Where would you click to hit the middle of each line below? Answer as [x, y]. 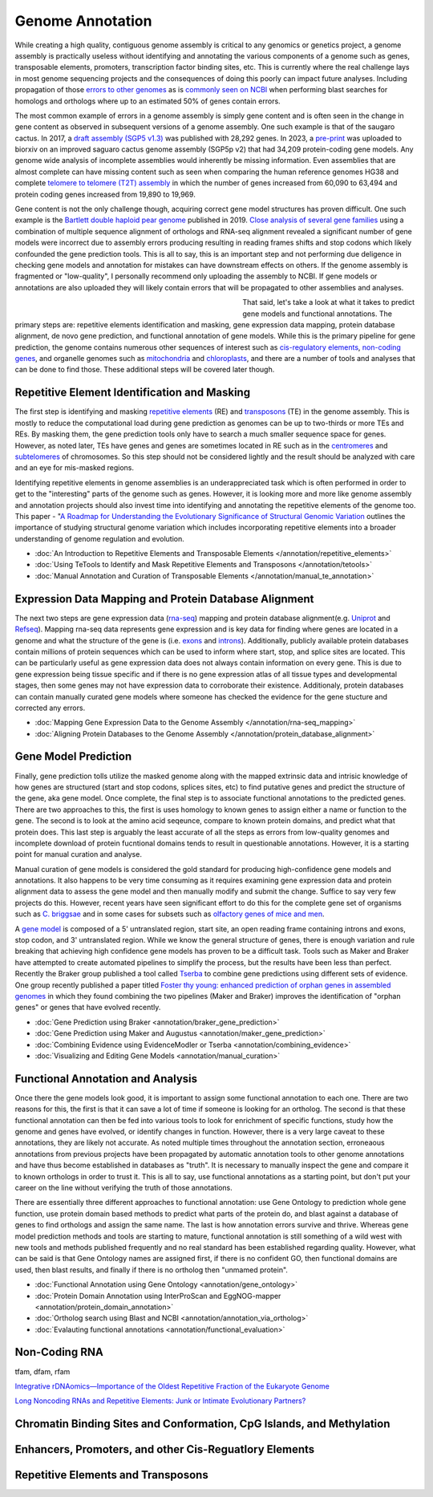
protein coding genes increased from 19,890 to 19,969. [105, 194]
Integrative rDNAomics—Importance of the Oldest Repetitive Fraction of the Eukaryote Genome [172, 1386]
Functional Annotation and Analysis [106, 1079]
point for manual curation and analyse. [78, 854]
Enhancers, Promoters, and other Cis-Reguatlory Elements [165, 1449]
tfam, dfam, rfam [42, 1371]
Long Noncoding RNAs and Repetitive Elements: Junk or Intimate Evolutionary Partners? [160, 1401]
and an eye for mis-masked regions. [74, 468]
